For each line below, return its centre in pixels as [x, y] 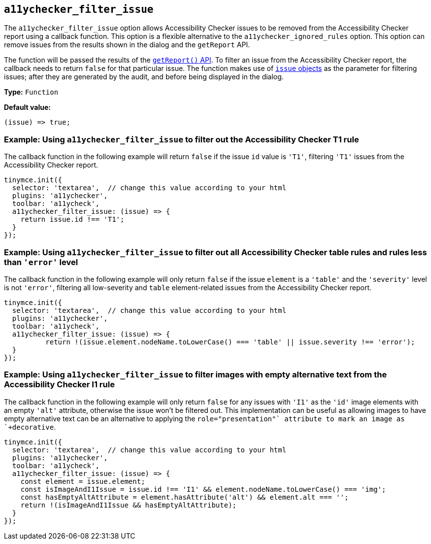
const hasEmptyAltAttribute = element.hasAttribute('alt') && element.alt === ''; [184, 497]
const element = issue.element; [83, 481]
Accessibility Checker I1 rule [59, 385]
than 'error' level [41, 262]
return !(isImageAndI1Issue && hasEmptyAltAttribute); [129, 505]
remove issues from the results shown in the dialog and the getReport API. [127, 45]
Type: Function [31, 92]
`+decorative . [30, 427]
